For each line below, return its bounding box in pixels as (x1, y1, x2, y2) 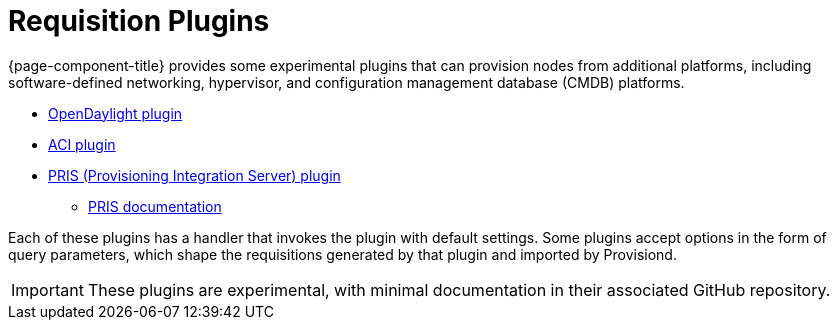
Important (11, 279, 84, 300)
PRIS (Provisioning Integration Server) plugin (48, 166, 341, 184)
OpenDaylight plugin (48, 104, 183, 122)
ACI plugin (48, 135, 116, 153)
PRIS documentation (88, 197, 222, 215)
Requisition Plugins (8, 4, 270, 38)
